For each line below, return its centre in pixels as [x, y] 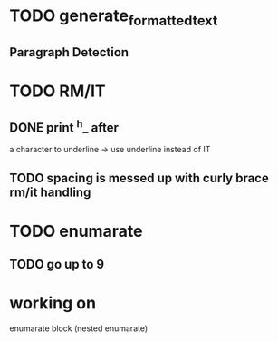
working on [53, 303]
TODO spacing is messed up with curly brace [139, 178]
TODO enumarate [76, 231]
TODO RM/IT [58, 91]
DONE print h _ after [64, 126]
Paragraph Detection [69, 52]
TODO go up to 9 [57, 264]
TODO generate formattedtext [114, 17]
